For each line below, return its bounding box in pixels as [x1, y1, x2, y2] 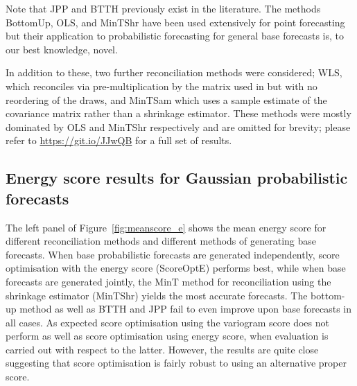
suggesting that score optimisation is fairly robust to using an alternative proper [6, 356, 347, 370]
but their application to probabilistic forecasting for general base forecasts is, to [6, 28, 344, 43]
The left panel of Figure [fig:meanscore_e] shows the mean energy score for [6, 220, 326, 234]
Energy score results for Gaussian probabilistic [6, 167, 348, 188]
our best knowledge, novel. [6, 42, 118, 56]
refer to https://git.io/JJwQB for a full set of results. [6, 133, 232, 148]
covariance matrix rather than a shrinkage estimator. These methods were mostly [6, 106, 351, 121]
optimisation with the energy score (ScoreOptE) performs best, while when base [6, 261, 346, 275]
